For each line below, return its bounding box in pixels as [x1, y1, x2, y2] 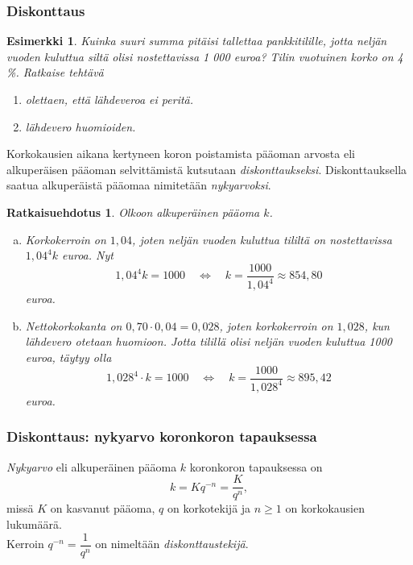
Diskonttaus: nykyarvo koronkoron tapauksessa [6, 426, 317, 447]
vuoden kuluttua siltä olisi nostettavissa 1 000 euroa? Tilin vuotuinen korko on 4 [6, 48, 403, 64]
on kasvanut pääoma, [50, 500, 155, 517]
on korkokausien [285, 500, 365, 517]
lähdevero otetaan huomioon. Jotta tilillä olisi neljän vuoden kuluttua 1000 [25, 333, 392, 350]
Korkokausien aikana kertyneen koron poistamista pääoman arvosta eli [6, 145, 355, 162]
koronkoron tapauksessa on [189, 458, 323, 475]
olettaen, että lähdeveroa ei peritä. [25, 91, 194, 107]
